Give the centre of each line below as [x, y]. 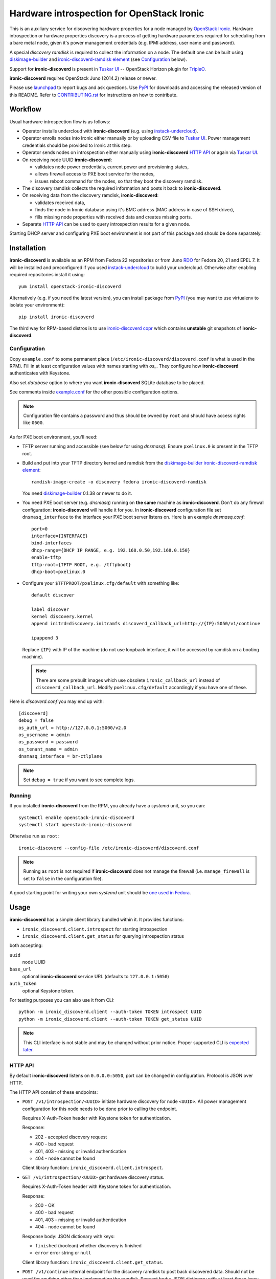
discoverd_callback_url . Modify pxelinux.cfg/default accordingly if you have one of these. [142, 688]
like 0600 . [34, 423]
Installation [28, 248]
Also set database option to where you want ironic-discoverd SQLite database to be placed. [107, 382]
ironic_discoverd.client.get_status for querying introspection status [103, 936]
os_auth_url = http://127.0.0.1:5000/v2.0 [73, 727]
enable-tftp [46, 557]
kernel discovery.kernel [62, 616]
